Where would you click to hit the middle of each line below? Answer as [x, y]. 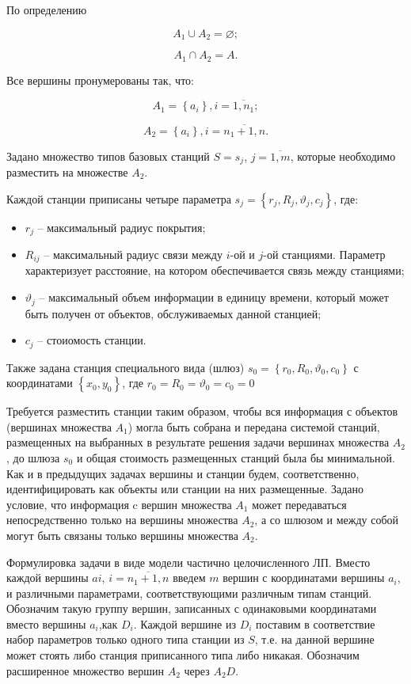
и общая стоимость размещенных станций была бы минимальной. [236, 457]
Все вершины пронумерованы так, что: [100, 80]
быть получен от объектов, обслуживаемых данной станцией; [173, 313]
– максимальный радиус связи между [133, 255]
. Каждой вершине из [185, 623]
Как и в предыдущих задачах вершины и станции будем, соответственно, [183, 473]
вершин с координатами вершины [304, 578]
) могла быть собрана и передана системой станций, [254, 426]
